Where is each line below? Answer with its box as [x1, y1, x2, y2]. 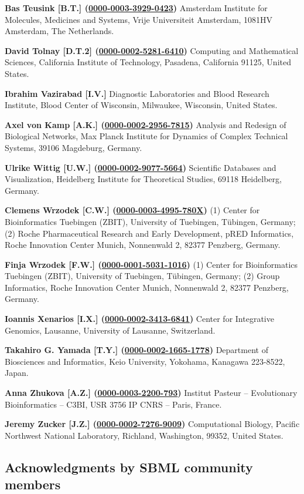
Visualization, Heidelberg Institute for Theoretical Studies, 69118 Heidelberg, [5, 173, 282, 185]
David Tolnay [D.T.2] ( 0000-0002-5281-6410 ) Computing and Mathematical [5, 44, 299, 56]
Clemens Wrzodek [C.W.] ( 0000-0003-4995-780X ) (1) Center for [5, 204, 260, 216]
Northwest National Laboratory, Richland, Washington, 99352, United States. [5, 429, 283, 441]
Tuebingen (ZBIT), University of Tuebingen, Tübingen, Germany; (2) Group [5, 270, 280, 282]
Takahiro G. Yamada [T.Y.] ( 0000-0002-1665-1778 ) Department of [5, 344, 268, 356]
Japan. [5, 367, 29, 379]
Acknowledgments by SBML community [5, 458, 253, 476]
